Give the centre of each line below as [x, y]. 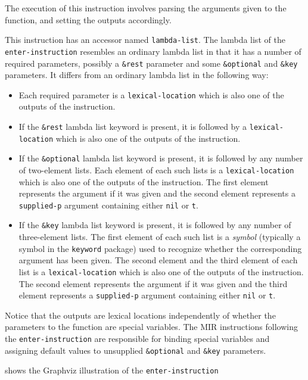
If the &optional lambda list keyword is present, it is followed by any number [161, 158]
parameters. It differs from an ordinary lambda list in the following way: [137, 75]
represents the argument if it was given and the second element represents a [157, 193]
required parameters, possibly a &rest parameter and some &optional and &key [151, 63]
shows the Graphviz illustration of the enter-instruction [112, 370]
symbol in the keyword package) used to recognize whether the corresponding [160, 248]
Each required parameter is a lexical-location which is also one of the [151, 94]
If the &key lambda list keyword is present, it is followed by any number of [155, 225]
